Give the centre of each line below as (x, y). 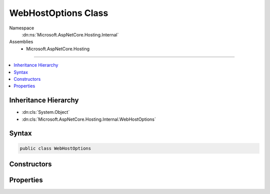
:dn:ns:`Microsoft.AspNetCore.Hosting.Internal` (70, 34)
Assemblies (21, 42)
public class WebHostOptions (55, 148)
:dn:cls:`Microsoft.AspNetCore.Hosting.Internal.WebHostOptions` (89, 119)
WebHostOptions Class (59, 13)
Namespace (22, 28)
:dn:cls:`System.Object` (46, 112)
